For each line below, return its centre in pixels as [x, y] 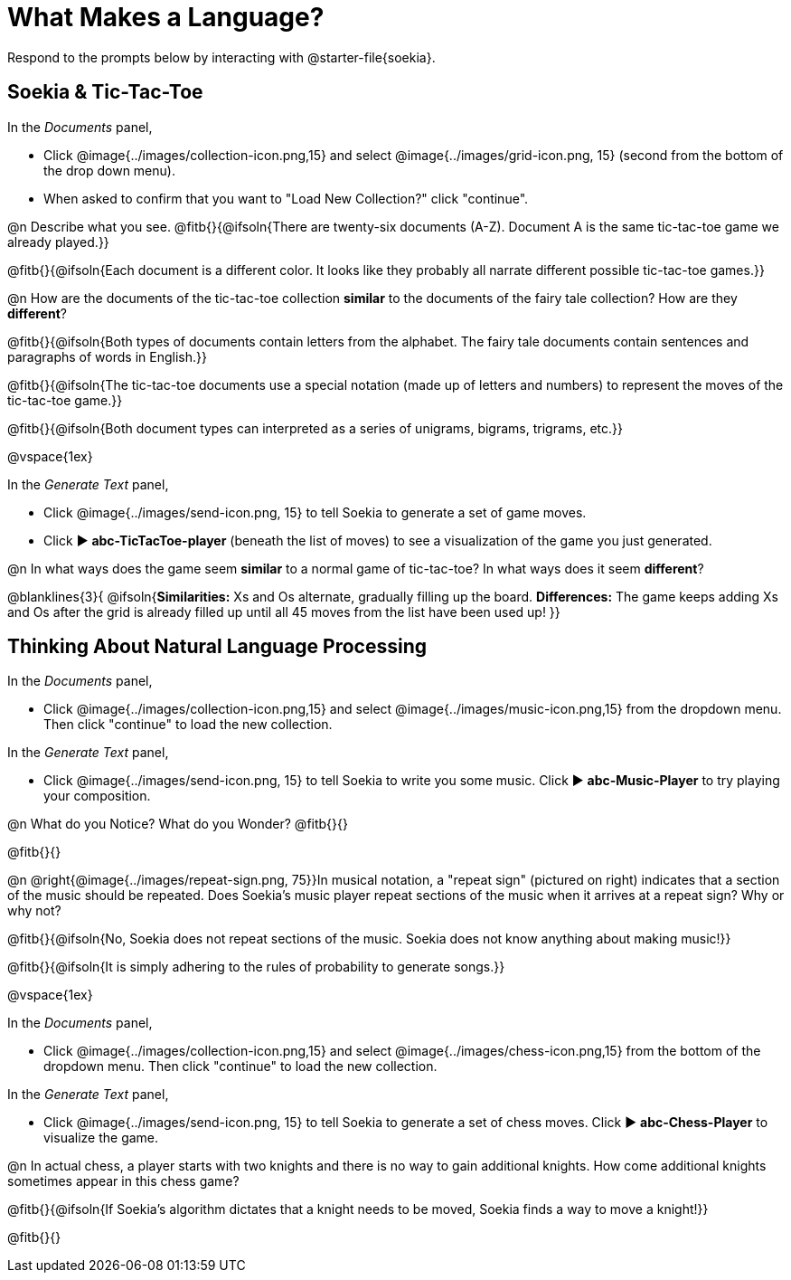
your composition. [97, 796]
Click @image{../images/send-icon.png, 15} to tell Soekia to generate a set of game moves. [315, 512]
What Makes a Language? [166, 17]
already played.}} [58, 242]
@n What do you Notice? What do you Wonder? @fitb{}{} [178, 824]
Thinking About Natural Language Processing [217, 647]
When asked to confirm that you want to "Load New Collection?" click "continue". [286, 198]
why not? [34, 911]
